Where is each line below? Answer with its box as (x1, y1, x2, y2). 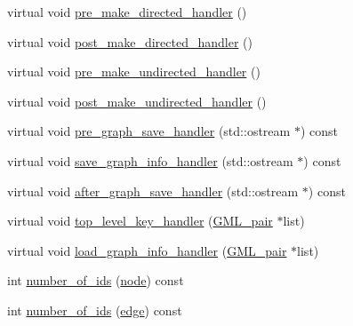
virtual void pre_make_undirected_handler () (7, 62, 261, 81)
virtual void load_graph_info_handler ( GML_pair (7, 241, 287, 259)
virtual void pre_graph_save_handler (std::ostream (7, 122, 291, 140)
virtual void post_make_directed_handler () (7, 32, 253, 51)
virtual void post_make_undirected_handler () (7, 91, 267, 110)
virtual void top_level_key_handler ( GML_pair (7, 211, 273, 230)
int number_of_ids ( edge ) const (7, 300, 182, 319)
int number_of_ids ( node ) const (7, 271, 184, 290)
